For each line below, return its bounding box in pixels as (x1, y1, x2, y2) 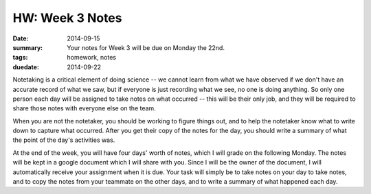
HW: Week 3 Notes (12, 10, 122, 25)
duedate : (12, 62, 39, 71)
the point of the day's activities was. (12, 136, 115, 144)
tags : (12, 53, 28, 62)
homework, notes (67, 53, 117, 62)
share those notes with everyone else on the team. (12, 104, 156, 112)
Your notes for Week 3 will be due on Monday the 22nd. (67, 43, 225, 51)
